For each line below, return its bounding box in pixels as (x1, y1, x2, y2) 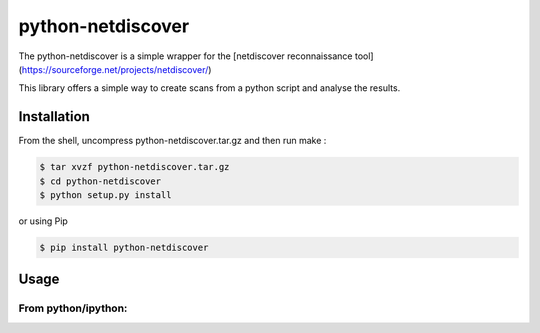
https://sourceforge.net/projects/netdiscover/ (21, 63, 209, 75)
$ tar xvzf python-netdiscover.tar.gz (39, 161, 230, 173)
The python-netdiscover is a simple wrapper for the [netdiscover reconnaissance (18, 50, 354, 62)
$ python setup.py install (39, 190, 172, 200)
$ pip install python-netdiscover (39, 241, 209, 253)
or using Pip (18, 215, 69, 227)
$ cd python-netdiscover (39, 175, 162, 187)
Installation (18, 108, 90, 125)
